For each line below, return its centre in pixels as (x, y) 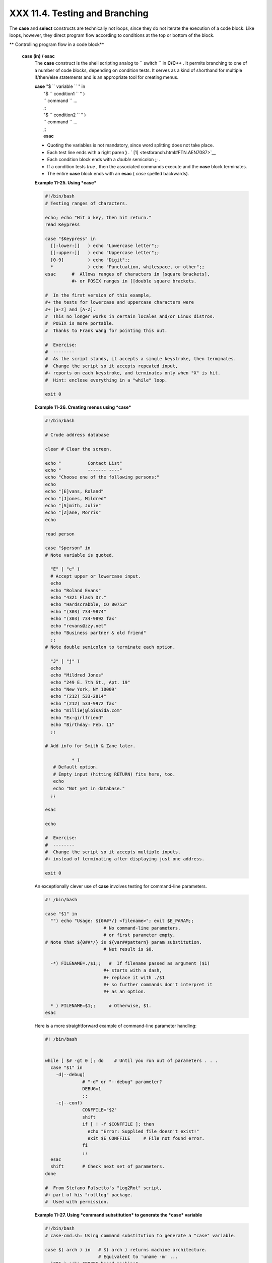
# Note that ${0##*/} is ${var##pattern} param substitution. (123, 942)
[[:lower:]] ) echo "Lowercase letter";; (105, 246)
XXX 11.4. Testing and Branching (79, 13)
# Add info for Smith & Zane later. (90, 746)
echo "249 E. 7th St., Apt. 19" (90, 682)
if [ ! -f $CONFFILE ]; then (118, 1124)
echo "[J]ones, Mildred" (76, 498)
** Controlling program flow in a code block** (57, 44)
